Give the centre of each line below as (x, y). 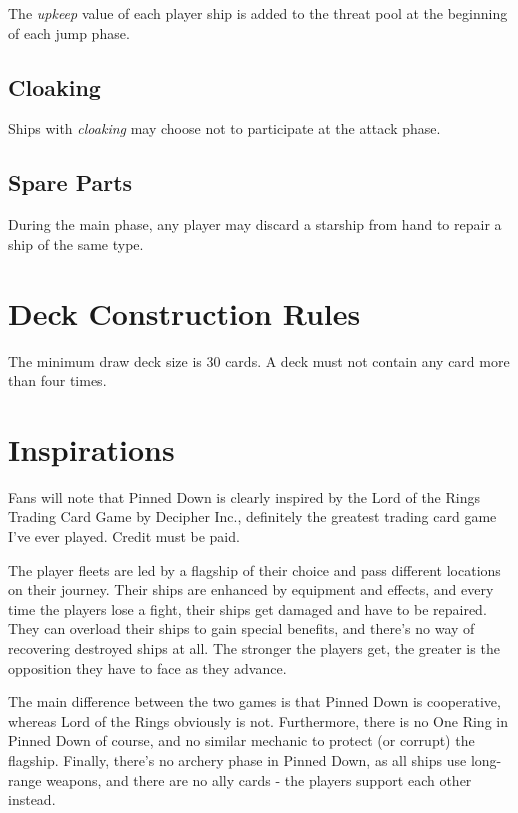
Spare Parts (70, 182)
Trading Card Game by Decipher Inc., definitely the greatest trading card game (252, 516)
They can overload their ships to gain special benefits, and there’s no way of (241, 628)
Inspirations (91, 448)
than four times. (57, 380)
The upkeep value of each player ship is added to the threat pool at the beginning (258, 13)
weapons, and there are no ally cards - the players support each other (259, 779)
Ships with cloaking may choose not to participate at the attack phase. (224, 128)
